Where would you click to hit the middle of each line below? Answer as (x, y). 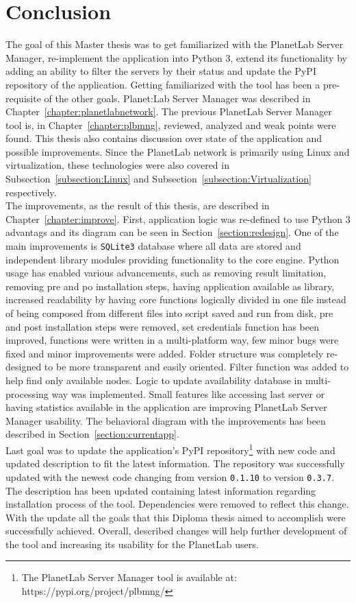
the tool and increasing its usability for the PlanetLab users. (132, 544)
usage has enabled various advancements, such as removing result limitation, (166, 273)
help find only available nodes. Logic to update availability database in (154, 380)
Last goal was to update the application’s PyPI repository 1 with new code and (170, 449)
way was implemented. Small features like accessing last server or (188, 393)
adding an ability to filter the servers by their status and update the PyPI (161, 71)
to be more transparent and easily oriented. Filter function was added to (196, 367)
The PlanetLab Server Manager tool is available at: (129, 577)
